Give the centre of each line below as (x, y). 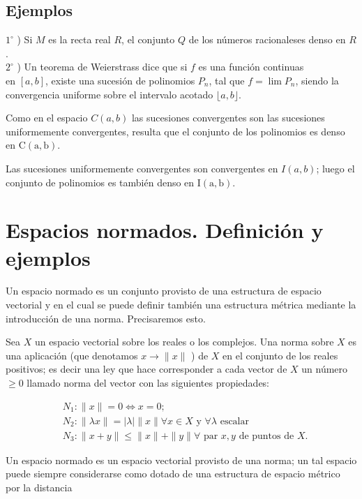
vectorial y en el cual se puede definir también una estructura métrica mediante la (181, 305)
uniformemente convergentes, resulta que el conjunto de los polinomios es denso (175, 131)
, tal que (227, 80)
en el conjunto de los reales (280, 355)
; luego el (335, 168)
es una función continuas (251, 67)
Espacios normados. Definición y (165, 230)
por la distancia (39, 487)
